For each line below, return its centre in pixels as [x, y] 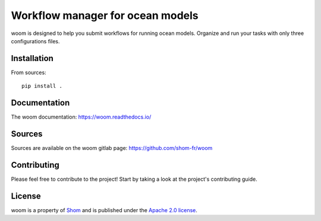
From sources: [29, 72]
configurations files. [35, 41]
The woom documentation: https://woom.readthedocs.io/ [81, 117]
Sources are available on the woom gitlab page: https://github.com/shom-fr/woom [112, 148]
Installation [32, 58]
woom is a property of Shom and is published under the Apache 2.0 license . [104, 210]
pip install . [42, 86]
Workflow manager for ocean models [105, 15]
